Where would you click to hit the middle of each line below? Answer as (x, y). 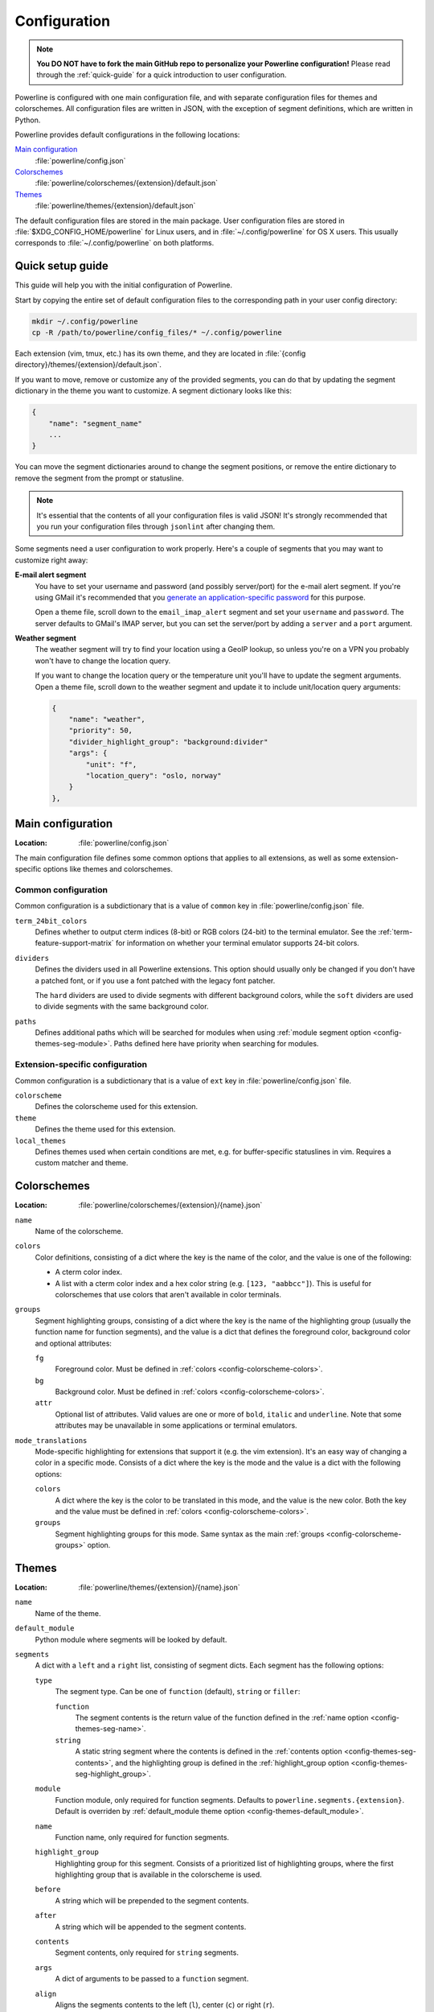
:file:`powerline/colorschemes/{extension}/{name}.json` (170, 1205)
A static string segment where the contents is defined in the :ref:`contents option (209, 1751)
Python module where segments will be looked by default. (131, 1639)
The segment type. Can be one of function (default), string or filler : (178, 1692)
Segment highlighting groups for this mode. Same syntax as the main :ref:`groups (190, 1534)
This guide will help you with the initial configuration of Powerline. (124, 285)
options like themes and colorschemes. (108, 869)
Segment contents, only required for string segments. (147, 1952)
